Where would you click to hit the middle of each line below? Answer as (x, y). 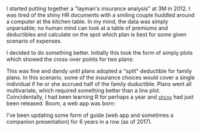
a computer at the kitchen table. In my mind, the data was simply (87, 22)
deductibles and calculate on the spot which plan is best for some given (97, 35)
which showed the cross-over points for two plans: (70, 59)
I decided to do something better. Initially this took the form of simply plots (100, 53)
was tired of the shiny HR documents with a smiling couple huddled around (100, 15)
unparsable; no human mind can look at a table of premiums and (87, 28)
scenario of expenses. (34, 41)
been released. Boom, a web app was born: (61, 104)
